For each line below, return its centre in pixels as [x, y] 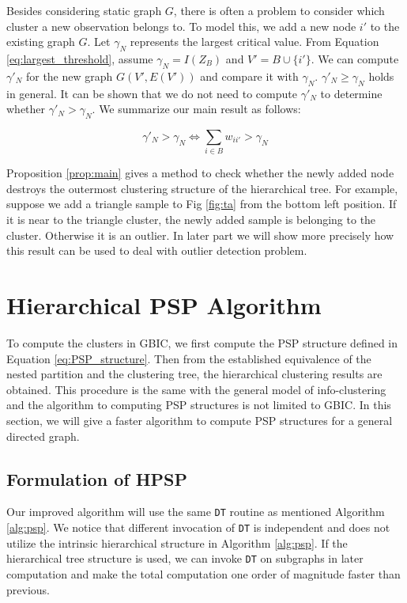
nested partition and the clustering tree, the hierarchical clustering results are [194, 374]
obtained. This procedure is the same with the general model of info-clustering [196, 389]
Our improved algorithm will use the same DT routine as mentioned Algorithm [196, 512]
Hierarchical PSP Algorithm [164, 305]
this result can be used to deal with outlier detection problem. [157, 250]
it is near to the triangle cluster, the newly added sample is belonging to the [191, 220]
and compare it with [249, 76]
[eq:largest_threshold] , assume [80, 58]
